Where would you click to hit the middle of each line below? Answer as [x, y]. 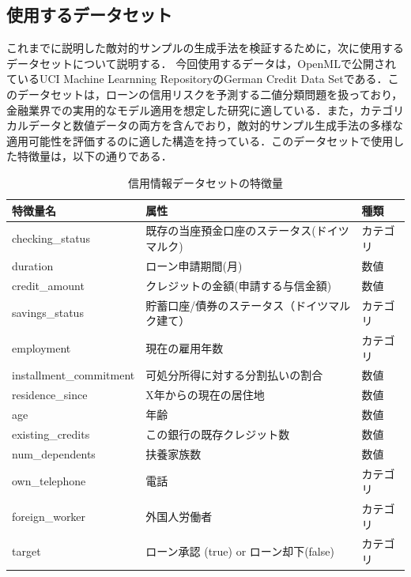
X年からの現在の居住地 [205, 395]
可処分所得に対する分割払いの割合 [234, 375]
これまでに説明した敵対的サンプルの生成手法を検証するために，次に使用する [205, 48]
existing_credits [51, 434]
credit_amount [48, 285]
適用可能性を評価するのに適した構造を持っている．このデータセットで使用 [200, 140]
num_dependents [54, 453]
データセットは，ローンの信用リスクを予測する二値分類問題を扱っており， [210, 94]
